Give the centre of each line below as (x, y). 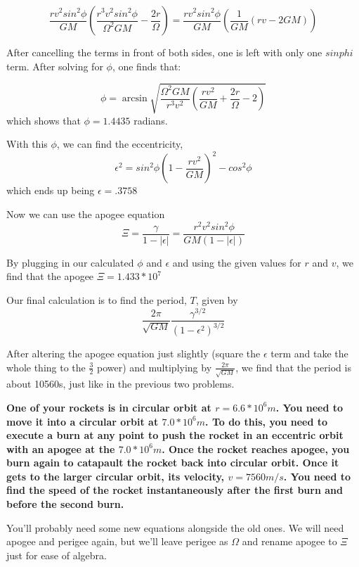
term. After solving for (55, 66)
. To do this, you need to (267, 421)
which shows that (44, 120)
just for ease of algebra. (57, 555)
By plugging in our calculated (70, 262)
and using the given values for (237, 262)
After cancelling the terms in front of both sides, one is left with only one (164, 52)
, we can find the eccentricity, (120, 144)
